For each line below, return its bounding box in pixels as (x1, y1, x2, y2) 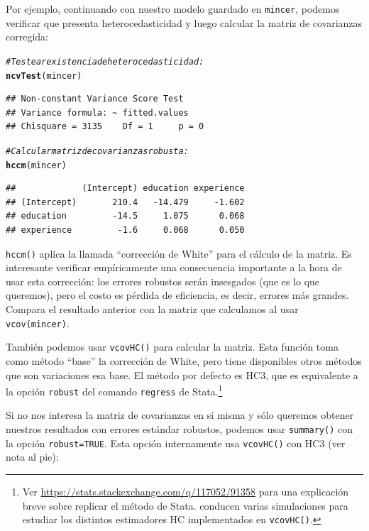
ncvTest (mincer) (6, 70, 82, 81)
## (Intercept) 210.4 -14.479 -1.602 (6, 197, 245, 207)
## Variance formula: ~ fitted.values (6, 107, 189, 118)
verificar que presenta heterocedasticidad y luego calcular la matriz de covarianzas (6, 15, 363, 30)
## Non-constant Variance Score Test (6, 94, 184, 104)
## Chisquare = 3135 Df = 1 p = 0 (6, 121, 204, 132)
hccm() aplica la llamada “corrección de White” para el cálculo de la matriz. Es (6, 246, 352, 261)
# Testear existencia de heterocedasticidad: (6, 56, 204, 67)
